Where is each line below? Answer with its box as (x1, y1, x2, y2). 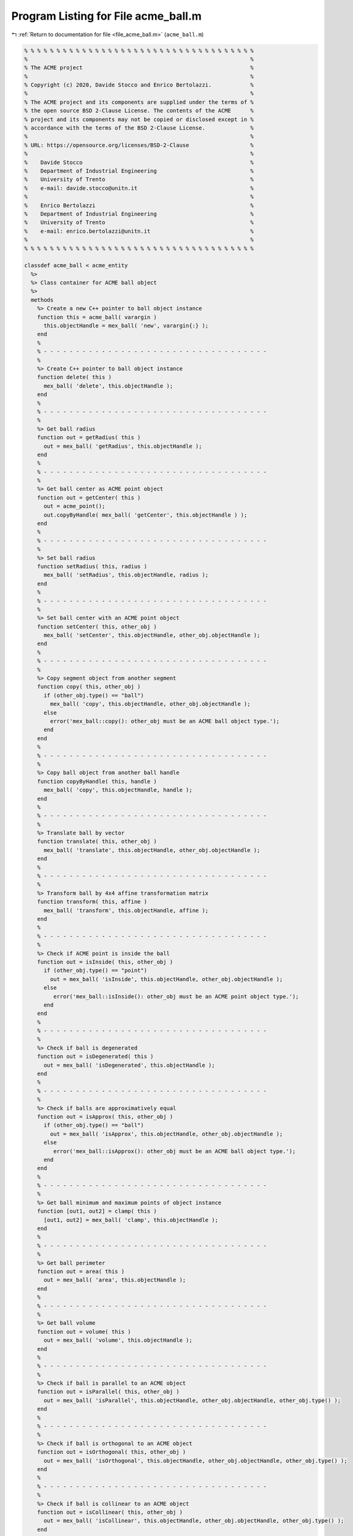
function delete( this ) (37, 374, 112, 381)
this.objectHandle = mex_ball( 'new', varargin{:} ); (44, 323, 209, 329)
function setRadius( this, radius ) (37, 563, 147, 570)
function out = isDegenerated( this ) (37, 1053, 154, 1060)
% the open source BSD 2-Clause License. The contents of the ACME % (24, 108, 254, 114)
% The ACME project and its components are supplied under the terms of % (24, 98, 254, 106)
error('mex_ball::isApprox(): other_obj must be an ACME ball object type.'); (53, 1148, 296, 1154)
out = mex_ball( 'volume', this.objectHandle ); (44, 1337, 192, 1344)
